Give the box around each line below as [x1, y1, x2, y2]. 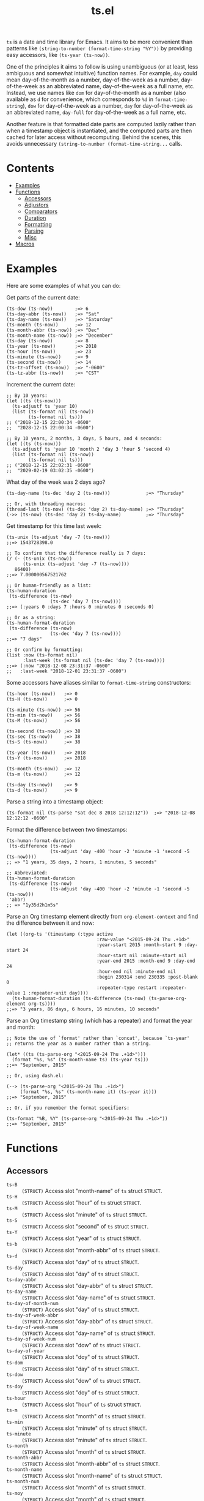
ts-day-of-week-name [6, 1324, 59, 1331]
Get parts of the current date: [6, 294, 81, 301]
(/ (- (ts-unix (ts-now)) [6, 555, 72, 562]
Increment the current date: [6, 381, 76, 388]
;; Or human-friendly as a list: [6, 582, 92, 589]
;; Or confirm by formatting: [6, 647, 84, 653]
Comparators [24, 208, 58, 215]
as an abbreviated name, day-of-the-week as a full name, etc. [39, 83, 195, 90]
